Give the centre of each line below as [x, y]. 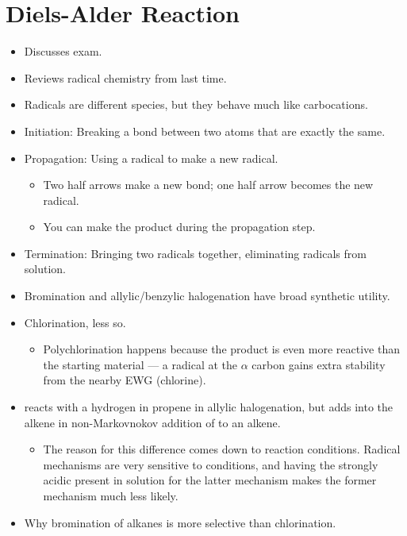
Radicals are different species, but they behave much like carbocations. [196, 104]
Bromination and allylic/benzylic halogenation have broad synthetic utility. [207, 296]
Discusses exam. [63, 51]
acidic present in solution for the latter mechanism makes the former [210, 480]
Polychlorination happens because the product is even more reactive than [221, 349]
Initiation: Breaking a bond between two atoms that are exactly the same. [205, 131]
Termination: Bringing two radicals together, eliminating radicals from [195, 253]
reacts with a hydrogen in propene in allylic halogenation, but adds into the [209, 407]
